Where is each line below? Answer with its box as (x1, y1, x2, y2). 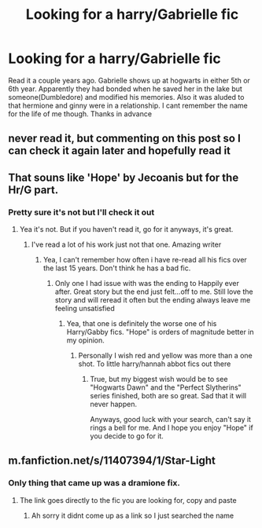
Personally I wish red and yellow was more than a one (78, 351, 253, 361)
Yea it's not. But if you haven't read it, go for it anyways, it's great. (19, 225, 234, 234)
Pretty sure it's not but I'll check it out (8, 207, 155, 218)
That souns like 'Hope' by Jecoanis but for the (8, 170, 239, 184)
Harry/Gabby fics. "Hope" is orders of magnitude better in (66, 328, 254, 337)
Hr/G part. (8, 183, 59, 196)
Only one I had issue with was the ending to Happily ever (54, 279, 240, 288)
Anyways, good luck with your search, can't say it (90, 415, 252, 424)
